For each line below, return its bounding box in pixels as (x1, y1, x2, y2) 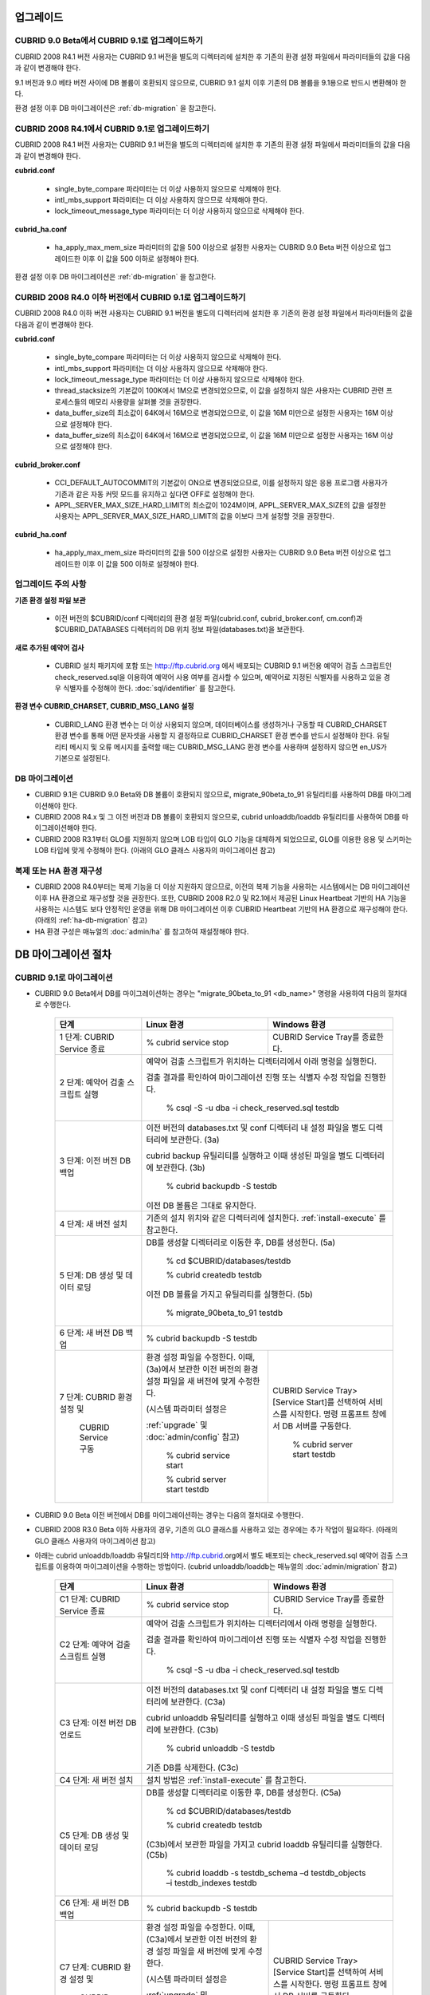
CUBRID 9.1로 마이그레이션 (14, 972, 113, 983)
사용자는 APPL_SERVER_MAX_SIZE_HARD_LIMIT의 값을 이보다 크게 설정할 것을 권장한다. (54, 512, 334, 521)
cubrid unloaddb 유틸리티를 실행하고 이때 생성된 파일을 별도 (146, 1712, 362, 1723)
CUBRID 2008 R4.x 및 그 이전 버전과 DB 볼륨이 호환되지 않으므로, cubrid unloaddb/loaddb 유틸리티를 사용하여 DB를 (34, 812, 401, 821)
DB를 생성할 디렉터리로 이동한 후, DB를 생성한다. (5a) (146, 1237, 336, 1248)
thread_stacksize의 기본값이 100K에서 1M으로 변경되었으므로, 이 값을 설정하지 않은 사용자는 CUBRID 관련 (54, 385, 385, 395)
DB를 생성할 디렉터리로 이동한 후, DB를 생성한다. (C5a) (146, 1787, 342, 1798)
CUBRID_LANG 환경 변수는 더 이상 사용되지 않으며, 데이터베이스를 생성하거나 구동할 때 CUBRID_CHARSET (54, 719, 388, 729)
